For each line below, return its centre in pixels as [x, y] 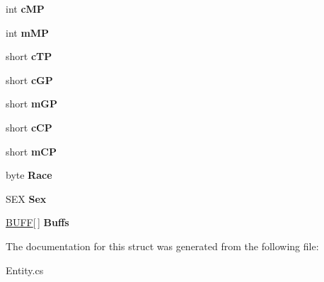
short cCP [29, 127]
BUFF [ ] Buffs [37, 222]
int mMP [28, 32]
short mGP [31, 104]
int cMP [25, 8]
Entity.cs [25, 270]
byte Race [29, 175]
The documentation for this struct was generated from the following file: [162, 246]
